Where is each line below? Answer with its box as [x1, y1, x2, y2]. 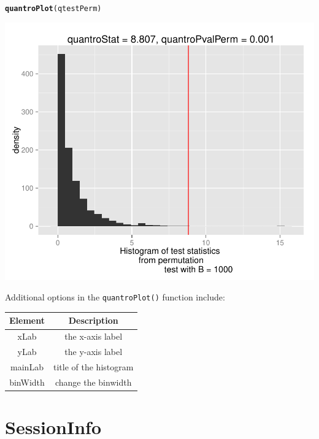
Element [9, 314, 45, 327]
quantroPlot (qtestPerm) [5, 4, 102, 13]
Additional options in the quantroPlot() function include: [5, 291, 225, 303]
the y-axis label [64, 345, 123, 358]
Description [68, 314, 118, 327]
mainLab [10, 360, 44, 373]
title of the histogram [53, 360, 134, 373]
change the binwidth [55, 375, 132, 388]
